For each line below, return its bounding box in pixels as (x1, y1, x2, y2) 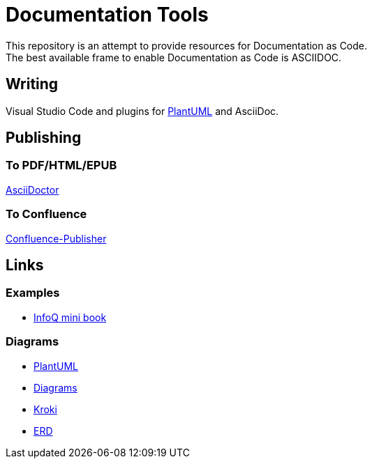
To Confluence (6, 207, 87, 222)
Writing (6, 75, 59, 93)
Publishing (6, 129, 82, 147)
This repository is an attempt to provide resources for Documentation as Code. (6, 39, 368, 52)
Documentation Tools (6, 3, 209, 26)
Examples (6, 286, 60, 300)
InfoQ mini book (34, 311, 107, 323)
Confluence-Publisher (6, 232, 107, 245)
